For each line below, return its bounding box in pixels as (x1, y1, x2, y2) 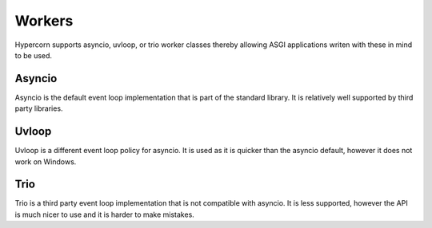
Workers (14, 12, 74, 29)
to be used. (14, 50, 52, 60)
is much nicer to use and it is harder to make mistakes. (14, 210, 195, 219)
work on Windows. (14, 156, 77, 167)
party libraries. (14, 104, 63, 113)
